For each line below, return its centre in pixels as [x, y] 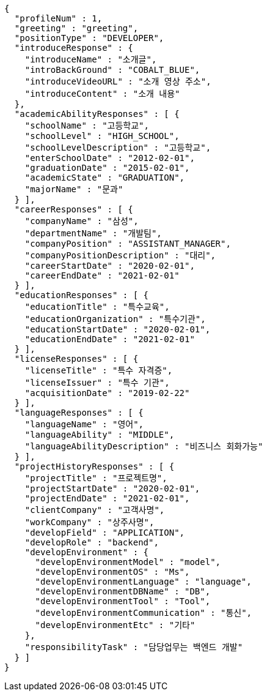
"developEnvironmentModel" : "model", [128, 562]
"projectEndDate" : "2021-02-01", [107, 498]
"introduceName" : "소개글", [91, 59]
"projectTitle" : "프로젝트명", [96, 478]
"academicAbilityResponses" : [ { [97, 114]
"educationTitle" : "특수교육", [97, 307]
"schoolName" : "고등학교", [87, 125]
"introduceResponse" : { [74, 48]
